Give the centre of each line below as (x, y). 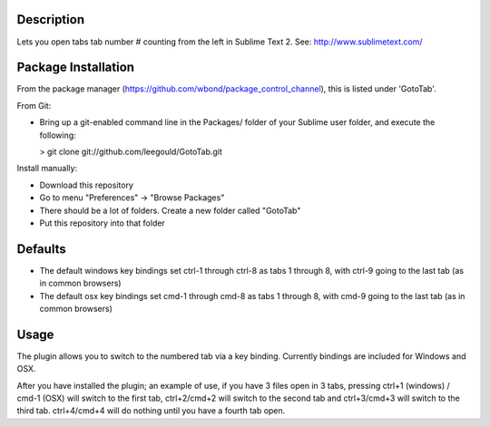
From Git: (34, 105)
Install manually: (47, 169)
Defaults (42, 249)
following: (58, 135)
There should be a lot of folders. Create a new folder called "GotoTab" (170, 210)
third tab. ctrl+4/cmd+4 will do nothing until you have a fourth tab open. (151, 411)
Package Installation (76, 68)
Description (51, 19)
